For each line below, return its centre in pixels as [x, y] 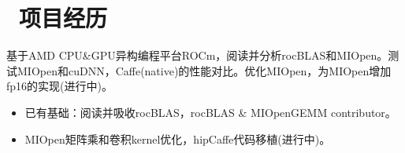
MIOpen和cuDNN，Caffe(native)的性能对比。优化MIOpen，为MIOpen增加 [204, 70]
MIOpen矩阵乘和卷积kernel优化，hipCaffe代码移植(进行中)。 [178, 138]
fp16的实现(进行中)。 [59, 86]
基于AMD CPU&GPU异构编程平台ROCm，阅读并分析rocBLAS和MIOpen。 [197, 55]
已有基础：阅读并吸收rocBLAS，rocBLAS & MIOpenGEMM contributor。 [210, 112]
